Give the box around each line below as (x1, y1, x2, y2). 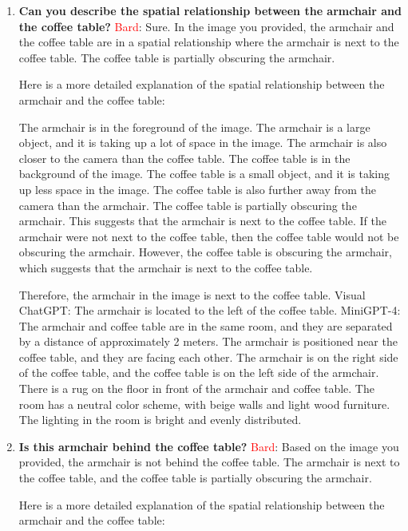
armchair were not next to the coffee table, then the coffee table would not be (18, 228, 399, 244)
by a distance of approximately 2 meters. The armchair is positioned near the (18, 333, 398, 350)
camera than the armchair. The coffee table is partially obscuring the (18, 196, 357, 213)
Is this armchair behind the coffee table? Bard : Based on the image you (18, 438, 399, 454)
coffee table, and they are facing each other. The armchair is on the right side (18, 348, 398, 365)
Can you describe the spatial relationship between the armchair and (18, 2, 402, 18)
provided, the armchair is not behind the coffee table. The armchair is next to (18, 454, 400, 470)
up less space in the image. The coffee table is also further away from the (18, 180, 377, 197)
